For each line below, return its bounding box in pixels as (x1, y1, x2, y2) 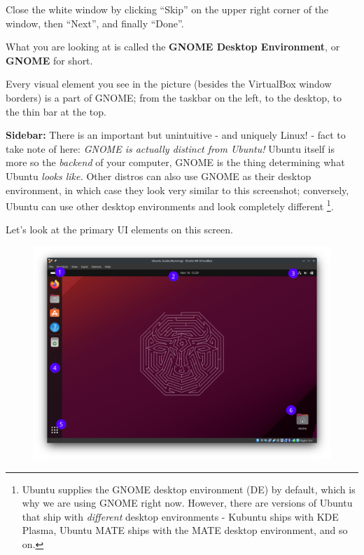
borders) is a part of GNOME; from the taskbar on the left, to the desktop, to (6, 90, 342, 104)
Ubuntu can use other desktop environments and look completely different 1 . (6, 197, 334, 213)
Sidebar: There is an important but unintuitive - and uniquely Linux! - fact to (6, 128, 346, 142)
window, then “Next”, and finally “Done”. (6, 15, 184, 30)
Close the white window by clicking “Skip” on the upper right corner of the (6, 2, 329, 16)
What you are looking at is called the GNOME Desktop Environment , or (6, 39, 340, 54)
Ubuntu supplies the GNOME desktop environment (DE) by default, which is (22, 481, 356, 496)
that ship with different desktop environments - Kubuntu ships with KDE (22, 509, 339, 523)
